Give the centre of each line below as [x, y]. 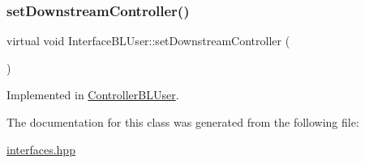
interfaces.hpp [41, 149]
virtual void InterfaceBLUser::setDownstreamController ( [148, 41]
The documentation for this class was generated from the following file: [183, 122]
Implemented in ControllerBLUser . [93, 95]
